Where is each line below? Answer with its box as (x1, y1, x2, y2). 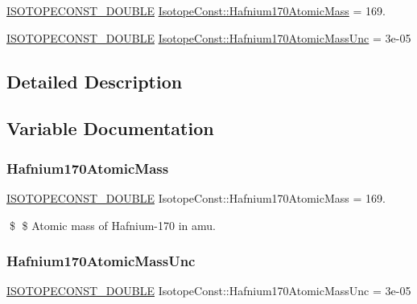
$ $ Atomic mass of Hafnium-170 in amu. (9, 216, 216, 233)
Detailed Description (6, 68, 183, 93)
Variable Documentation (6, 116, 214, 141)
